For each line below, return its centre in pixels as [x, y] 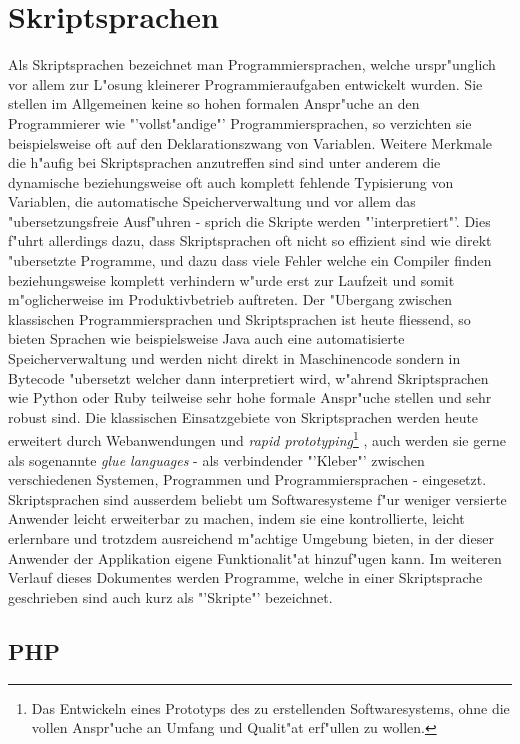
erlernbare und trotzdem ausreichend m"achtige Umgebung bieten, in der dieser [251, 538]
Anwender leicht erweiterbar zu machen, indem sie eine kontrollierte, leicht [236, 518]
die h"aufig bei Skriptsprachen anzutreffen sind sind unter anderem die [224, 162]
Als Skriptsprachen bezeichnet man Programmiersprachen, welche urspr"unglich [252, 64]
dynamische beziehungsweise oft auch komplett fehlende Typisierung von [231, 181]
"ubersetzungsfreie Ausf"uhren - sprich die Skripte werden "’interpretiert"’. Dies [249, 220]
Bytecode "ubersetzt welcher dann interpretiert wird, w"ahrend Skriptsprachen [248, 377]
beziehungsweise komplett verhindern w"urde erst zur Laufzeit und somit [231, 279]
